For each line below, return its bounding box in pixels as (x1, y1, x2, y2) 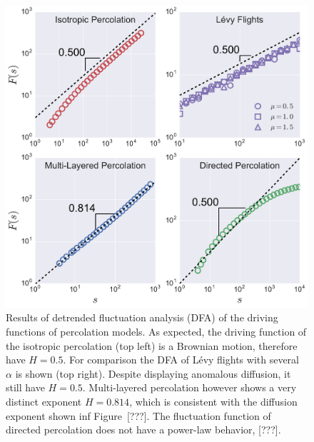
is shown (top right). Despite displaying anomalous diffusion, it (15, 366, 291, 381)
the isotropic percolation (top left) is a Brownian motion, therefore (6, 338, 298, 353)
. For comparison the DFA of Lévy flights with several (63, 352, 299, 367)
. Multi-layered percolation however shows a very (82, 380, 297, 395)
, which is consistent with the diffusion (129, 393, 298, 408)
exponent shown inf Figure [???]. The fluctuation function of (6, 408, 271, 423)
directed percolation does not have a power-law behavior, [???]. (6, 422, 281, 437)
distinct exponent (6, 393, 82, 408)
